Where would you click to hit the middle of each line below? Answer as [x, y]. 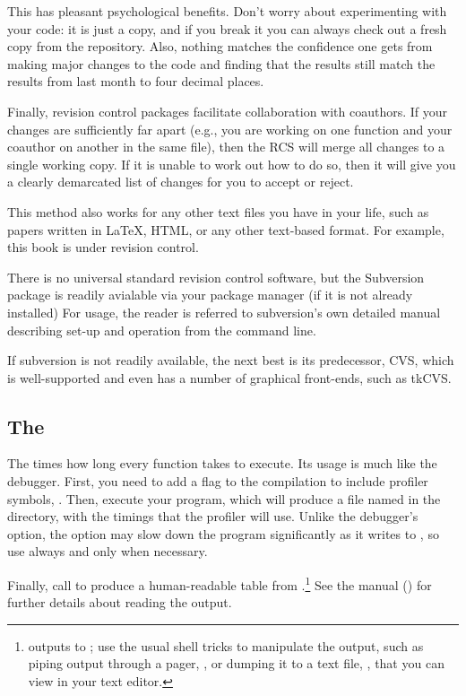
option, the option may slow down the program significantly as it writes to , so [223, 533]
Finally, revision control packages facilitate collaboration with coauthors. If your [228, 111]
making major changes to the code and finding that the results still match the [221, 63]
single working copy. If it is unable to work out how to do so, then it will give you [232, 164]
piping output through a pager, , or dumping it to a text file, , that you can [236, 663]
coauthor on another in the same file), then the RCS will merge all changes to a [226, 147]
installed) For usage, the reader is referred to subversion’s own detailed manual [224, 312]
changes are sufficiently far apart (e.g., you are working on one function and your [230, 129]
